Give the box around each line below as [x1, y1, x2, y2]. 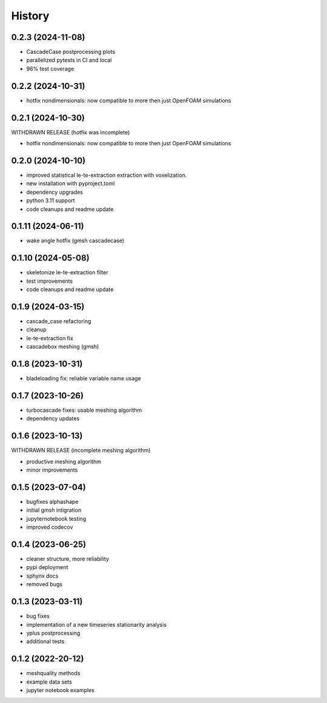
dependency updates [26, 415, 80, 422]
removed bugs [26, 581, 63, 588]
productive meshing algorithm [26, 458, 101, 465]
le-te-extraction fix [26, 334, 74, 342]
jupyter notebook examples [26, 687, 95, 693]
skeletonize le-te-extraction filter [26, 269, 108, 276]
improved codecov [26, 524, 73, 531]
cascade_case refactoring [26, 318, 91, 325]
